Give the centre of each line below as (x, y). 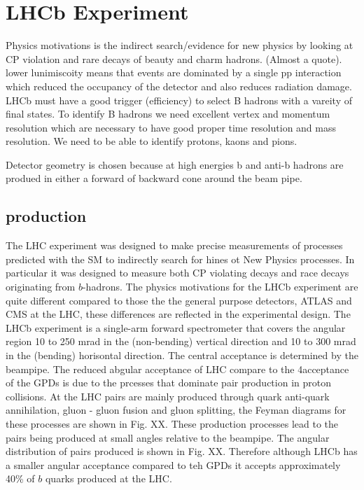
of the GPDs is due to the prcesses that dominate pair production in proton (168, 383)
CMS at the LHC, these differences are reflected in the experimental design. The (178, 314)
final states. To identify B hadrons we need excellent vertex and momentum (168, 114)
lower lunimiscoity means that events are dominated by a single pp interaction (174, 72)
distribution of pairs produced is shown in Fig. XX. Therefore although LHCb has (182, 451)
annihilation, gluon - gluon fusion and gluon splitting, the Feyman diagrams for (176, 410)
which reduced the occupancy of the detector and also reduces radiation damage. (179, 86)
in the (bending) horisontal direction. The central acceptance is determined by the (182, 355)
